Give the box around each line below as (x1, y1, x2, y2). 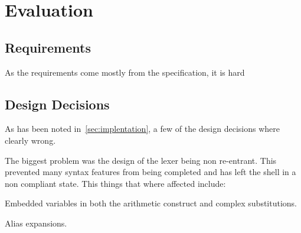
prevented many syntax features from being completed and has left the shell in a (5, 166, 296, 178)
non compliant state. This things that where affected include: (5, 177, 226, 189)
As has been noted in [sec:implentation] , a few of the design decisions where (5, 122, 280, 135)
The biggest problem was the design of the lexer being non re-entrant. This (5, 154, 277, 166)
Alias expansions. (5, 216, 67, 229)
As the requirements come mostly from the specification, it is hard (5, 66, 245, 78)
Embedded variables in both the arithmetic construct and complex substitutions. (5, 197, 297, 209)
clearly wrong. (5, 134, 56, 146)
